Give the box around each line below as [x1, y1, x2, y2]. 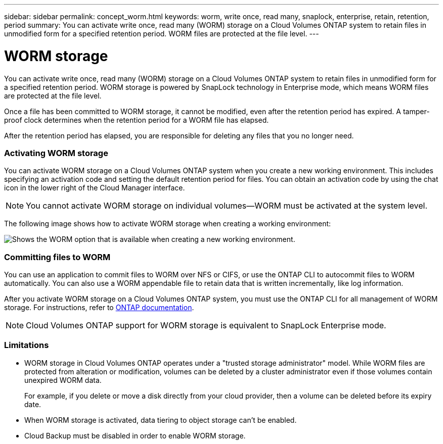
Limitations [4, 340, 49, 351]
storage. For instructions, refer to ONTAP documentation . [4, 303, 194, 312]
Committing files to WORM [4, 252, 111, 262]
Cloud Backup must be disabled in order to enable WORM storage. [24, 431, 246, 440]
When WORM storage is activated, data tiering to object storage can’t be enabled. [24, 415, 297, 424]
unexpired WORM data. [24, 375, 102, 384]
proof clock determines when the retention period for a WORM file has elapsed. [4, 115, 269, 124]
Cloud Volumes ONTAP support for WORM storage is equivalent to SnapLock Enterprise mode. [26, 320, 386, 330]
